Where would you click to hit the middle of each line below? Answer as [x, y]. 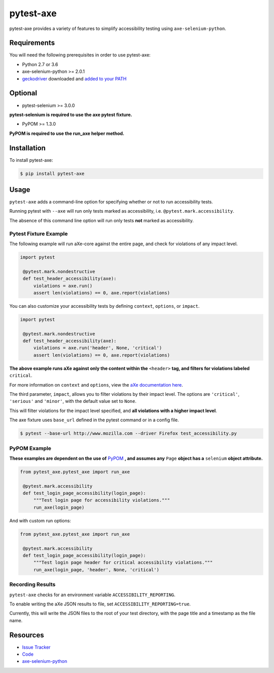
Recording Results [32, 584]
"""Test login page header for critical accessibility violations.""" [123, 563]
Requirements [32, 43]
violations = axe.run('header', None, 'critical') [98, 348]
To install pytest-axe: [31, 160]
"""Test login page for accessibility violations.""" [101, 500]
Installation [27, 148]
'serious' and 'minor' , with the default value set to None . [73, 401]
